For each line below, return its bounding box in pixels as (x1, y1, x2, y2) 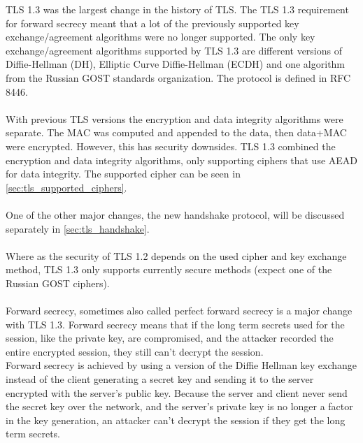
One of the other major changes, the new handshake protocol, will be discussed (6, 207, 345, 221)
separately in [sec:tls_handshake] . (6, 221, 150, 235)
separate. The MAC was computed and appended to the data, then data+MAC (6, 125, 347, 140)
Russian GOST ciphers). (6, 275, 110, 290)
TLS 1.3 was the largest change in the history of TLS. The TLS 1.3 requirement (6, 2, 349, 16)
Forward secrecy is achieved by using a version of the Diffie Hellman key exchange (6, 358, 357, 372)
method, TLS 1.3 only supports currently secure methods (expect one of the (6, 262, 332, 277)
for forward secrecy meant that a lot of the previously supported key (6, 15, 299, 30)
